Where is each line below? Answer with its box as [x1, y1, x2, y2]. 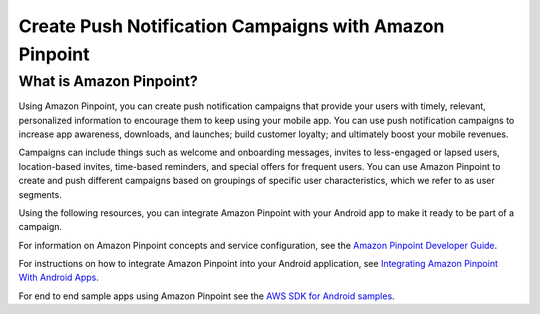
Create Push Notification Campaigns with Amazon [18, 15, 445, 37]
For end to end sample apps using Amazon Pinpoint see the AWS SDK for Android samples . [18, 290, 395, 302]
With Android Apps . [18, 271, 100, 284]
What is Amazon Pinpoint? [18, 72, 199, 90]
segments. [18, 188, 62, 200]
